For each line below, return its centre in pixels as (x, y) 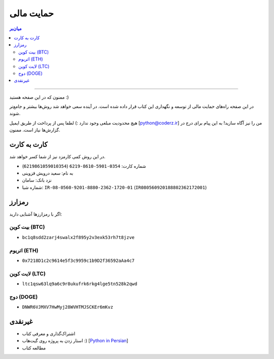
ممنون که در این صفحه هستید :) (39, 97)
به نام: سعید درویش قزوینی (48, 173)
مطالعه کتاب (34, 348)
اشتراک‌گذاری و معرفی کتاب (49, 334)
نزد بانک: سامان (37, 180)
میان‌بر (15, 28)
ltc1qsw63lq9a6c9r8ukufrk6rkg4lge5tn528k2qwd (80, 284)
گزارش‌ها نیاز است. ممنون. (35, 130)
